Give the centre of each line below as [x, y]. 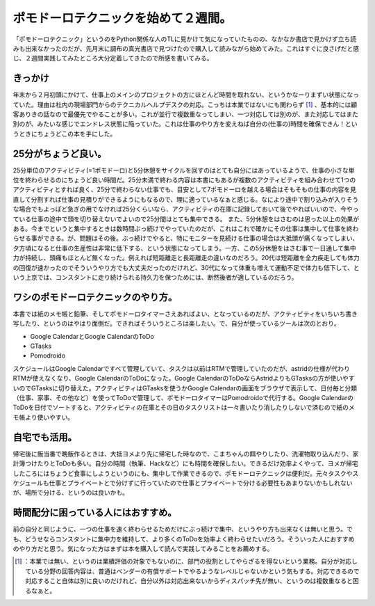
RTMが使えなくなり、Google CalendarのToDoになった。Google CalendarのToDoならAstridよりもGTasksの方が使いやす [184, 378]
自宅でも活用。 [45, 437]
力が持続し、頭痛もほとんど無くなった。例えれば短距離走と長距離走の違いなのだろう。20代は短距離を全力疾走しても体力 [186, 258]
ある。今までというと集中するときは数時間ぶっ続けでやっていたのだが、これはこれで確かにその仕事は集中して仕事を [180, 229]
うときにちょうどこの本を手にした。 [65, 134]
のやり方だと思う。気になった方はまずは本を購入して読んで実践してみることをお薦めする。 [143, 548]
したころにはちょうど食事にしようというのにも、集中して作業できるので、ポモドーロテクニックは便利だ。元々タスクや [183, 473]
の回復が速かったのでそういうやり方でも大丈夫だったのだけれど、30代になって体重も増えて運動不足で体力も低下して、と [186, 267]
